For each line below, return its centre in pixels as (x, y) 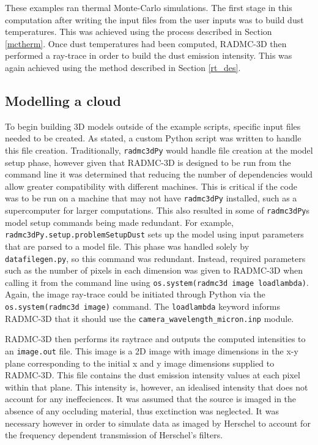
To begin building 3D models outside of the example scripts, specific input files (153, 126)
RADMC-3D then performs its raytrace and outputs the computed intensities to (155, 339)
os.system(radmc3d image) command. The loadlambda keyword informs (143, 306)
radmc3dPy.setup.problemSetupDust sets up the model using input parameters (154, 234)
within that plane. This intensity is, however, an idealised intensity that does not (157, 387)
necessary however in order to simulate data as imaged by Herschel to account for (158, 423)
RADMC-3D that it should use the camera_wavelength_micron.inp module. (150, 318)
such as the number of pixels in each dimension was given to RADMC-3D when (154, 270)
